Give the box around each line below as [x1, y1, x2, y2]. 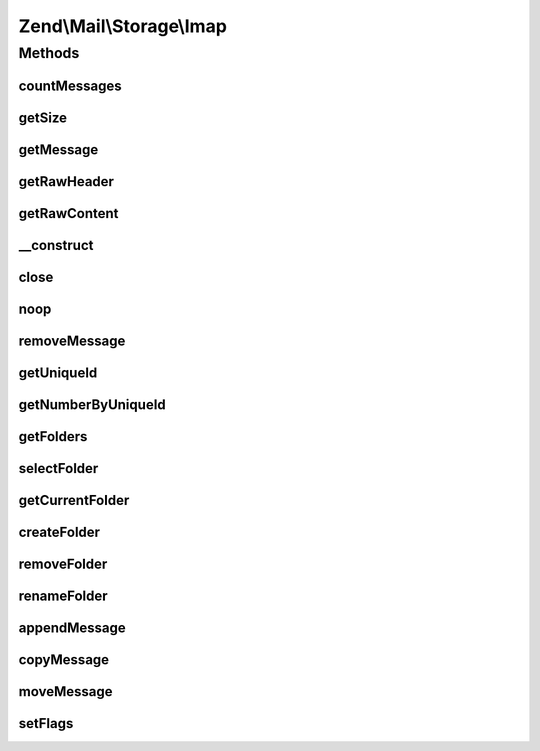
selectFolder [18, 460, 99, 477]
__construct [18, 236, 94, 254]
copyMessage [18, 651, 110, 668]
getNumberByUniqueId [18, 396, 167, 413]
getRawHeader [18, 173, 115, 190]
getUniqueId [18, 364, 98, 381]
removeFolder [18, 555, 108, 572]
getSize [18, 109, 68, 126]
